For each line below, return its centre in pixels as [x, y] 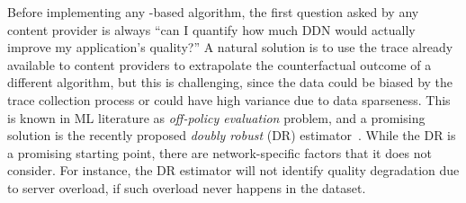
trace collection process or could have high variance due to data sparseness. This [229, 99]
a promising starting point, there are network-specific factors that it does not [220, 152]
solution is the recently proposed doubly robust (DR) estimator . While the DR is [232, 135]
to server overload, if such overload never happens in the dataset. [187, 187]
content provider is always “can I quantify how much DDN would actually [211, 29]
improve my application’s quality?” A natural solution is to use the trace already [230, 47]
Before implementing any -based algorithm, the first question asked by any [213, 12]
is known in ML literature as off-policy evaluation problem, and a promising [216, 117]
